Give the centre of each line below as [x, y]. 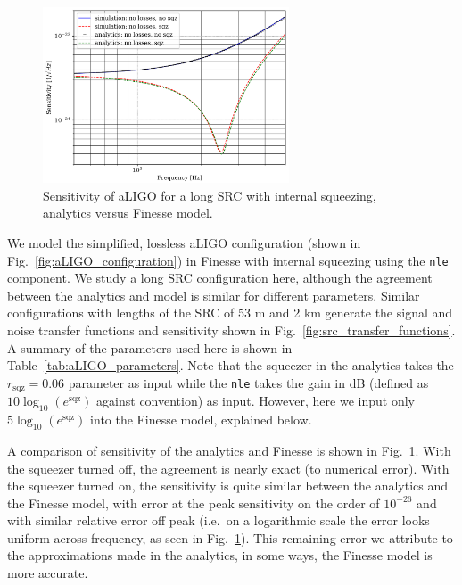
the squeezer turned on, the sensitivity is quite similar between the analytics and [228, 486]
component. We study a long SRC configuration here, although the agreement [220, 278]
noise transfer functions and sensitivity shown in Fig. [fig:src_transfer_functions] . [231, 330]
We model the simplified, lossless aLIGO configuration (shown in [184, 243]
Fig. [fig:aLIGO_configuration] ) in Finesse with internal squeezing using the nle [228, 260]
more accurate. [48, 573]
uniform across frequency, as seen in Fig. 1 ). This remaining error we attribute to [230, 537]
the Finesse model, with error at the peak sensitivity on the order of [194, 503]
